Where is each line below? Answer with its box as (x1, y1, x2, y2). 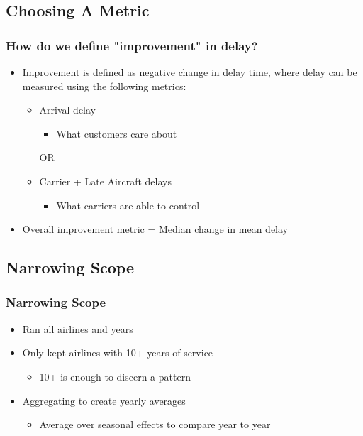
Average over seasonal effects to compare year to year (39, 417, 271, 432)
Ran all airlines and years (22, 321, 133, 336)
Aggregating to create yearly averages (22, 393, 186, 408)
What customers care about (56, 126, 177, 141)
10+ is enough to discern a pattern (39, 369, 191, 383)
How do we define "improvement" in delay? (6, 36, 258, 54)
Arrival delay (39, 102, 96, 117)
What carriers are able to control (56, 197, 200, 212)
